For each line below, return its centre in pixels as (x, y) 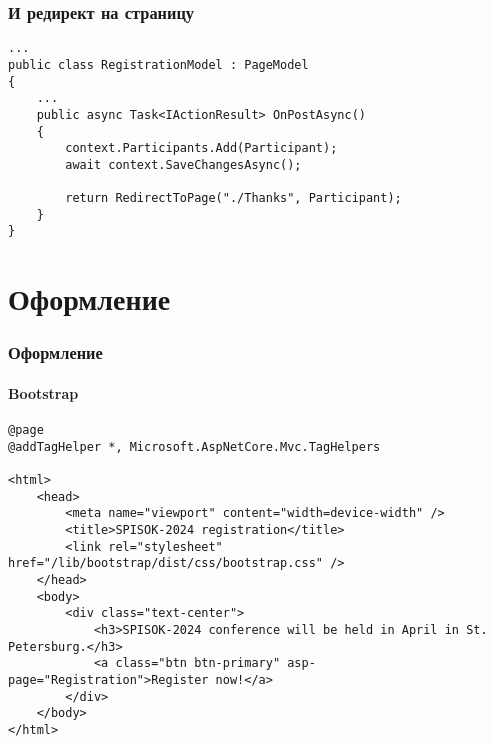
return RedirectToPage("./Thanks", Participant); (233, 198)
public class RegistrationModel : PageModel (158, 64)
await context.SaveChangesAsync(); (183, 164)
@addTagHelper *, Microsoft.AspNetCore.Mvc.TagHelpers (194, 446)
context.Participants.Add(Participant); (201, 148)
